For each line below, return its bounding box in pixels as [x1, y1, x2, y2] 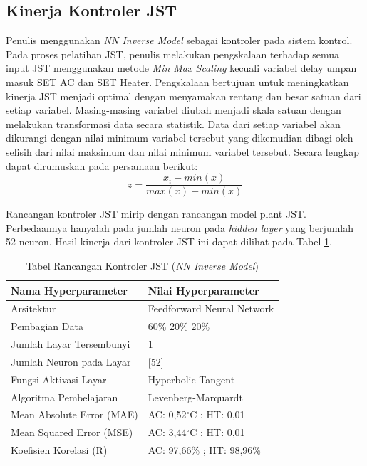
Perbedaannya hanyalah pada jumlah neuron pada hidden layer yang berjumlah [6, 220, 354, 235]
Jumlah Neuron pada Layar [11, 354, 131, 369]
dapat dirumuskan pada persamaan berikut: [6, 158, 198, 173]
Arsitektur [11, 301, 56, 316]
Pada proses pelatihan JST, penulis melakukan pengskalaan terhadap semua [6, 46, 339, 61]
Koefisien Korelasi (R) [11, 443, 108, 457]
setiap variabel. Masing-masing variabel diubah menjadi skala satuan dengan [6, 102, 341, 117]
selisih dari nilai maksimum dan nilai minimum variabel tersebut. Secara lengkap [6, 144, 359, 159]
